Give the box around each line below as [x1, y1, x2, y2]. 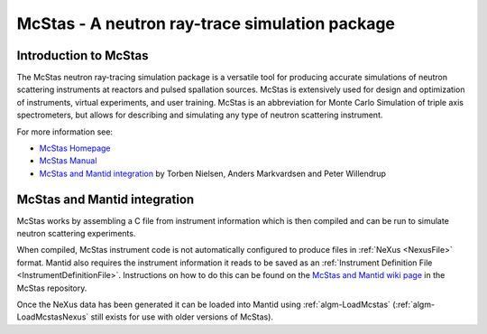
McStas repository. [16, 283, 87, 293]
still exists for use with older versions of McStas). [90, 311, 274, 322]
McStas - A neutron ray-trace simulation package [16, 14, 396, 33]
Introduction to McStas [16, 48, 149, 63]
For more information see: [16, 126, 113, 137]
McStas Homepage [39, 143, 112, 153]
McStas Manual [39, 155, 97, 166]
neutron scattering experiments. [16, 228, 136, 239]
